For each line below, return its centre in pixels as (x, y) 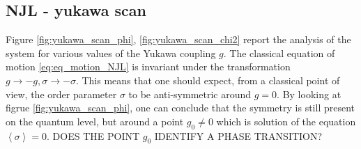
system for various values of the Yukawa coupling (111, 53)
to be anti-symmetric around (190, 94)
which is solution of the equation (286, 121)
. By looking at (309, 94)
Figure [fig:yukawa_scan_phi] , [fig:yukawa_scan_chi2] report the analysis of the (178, 39)
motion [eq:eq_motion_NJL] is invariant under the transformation (148, 66)
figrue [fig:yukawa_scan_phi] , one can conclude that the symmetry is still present (180, 108)
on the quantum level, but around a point (95, 121)
